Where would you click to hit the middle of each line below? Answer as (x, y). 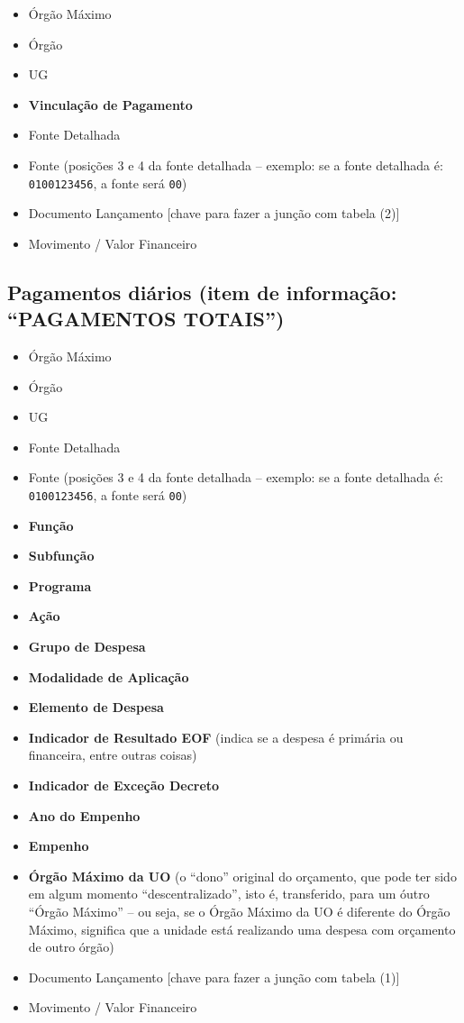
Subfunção (61, 556)
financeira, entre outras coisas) (113, 755)
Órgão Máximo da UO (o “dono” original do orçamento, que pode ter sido (242, 876)
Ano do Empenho (84, 815)
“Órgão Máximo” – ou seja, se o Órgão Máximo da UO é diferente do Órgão (239, 911)
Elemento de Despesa (96, 707)
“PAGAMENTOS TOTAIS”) (146, 319)
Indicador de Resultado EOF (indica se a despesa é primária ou (216, 737)
